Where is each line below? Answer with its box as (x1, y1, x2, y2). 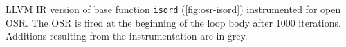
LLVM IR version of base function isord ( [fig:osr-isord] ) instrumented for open (6, 2, 341, 16)
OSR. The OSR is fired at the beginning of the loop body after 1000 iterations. (6, 15, 341, 29)
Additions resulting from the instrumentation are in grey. (6, 29, 248, 43)
